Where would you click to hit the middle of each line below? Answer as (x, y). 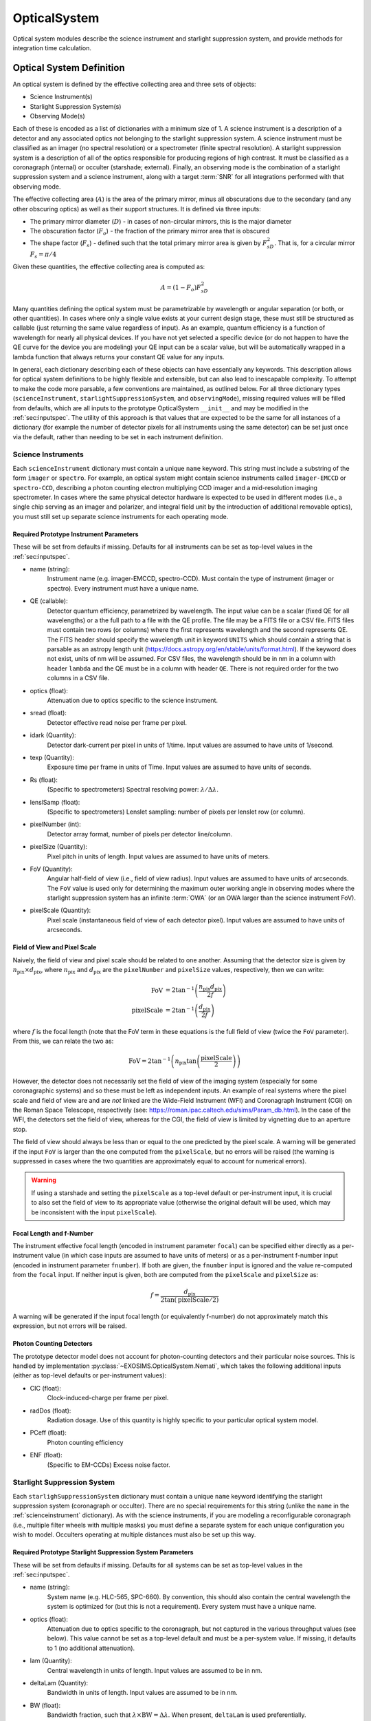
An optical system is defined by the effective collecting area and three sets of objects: (135, 84)
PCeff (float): (48, 1433)
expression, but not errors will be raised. (70, 1326)
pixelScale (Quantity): (60, 910)
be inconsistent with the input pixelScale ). (94, 1212)
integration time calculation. (52, 47)
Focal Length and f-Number (53, 1233)
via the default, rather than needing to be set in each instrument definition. (118, 436)
